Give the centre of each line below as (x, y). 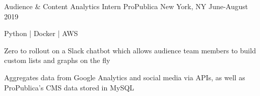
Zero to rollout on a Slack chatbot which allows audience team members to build (130, 50)
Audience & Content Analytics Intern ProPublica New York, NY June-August (126, 6)
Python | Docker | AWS (41, 33)
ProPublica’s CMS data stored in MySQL (69, 87)
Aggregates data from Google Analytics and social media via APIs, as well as (125, 77)
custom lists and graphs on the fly (57, 60)
